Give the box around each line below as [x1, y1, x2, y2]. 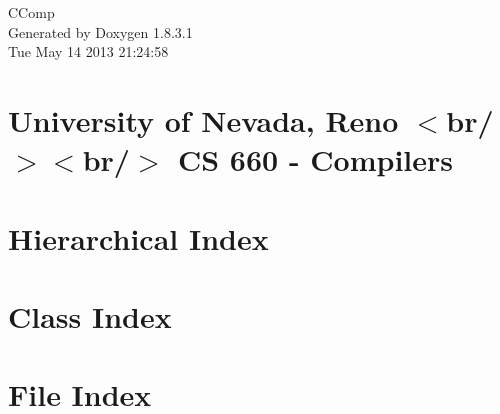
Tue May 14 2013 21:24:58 [8, 41, 169, 62]
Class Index [8, 295, 172, 336]
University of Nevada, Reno [8, 99, 399, 140]
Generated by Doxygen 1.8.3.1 [8, 21, 193, 42]
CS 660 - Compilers [177, 139, 454, 180]
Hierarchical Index [8, 217, 269, 258]
